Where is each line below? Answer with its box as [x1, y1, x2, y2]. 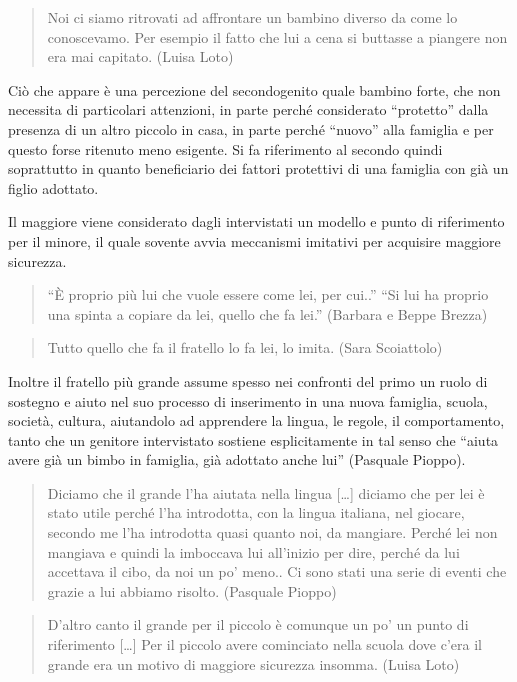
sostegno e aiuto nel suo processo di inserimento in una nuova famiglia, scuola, [8, 390, 488, 411]
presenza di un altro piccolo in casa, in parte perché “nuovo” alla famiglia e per [8, 118, 494, 139]
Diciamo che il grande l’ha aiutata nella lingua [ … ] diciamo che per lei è [47, 482, 485, 503]
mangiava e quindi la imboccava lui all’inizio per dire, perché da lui [47, 541, 460, 562]
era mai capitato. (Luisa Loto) [47, 46, 234, 67]
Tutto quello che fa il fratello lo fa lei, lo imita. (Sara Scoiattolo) [47, 337, 443, 358]
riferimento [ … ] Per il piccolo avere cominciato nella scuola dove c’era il [47, 634, 482, 655]
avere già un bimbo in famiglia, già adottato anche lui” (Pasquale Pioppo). [8, 449, 466, 470]
